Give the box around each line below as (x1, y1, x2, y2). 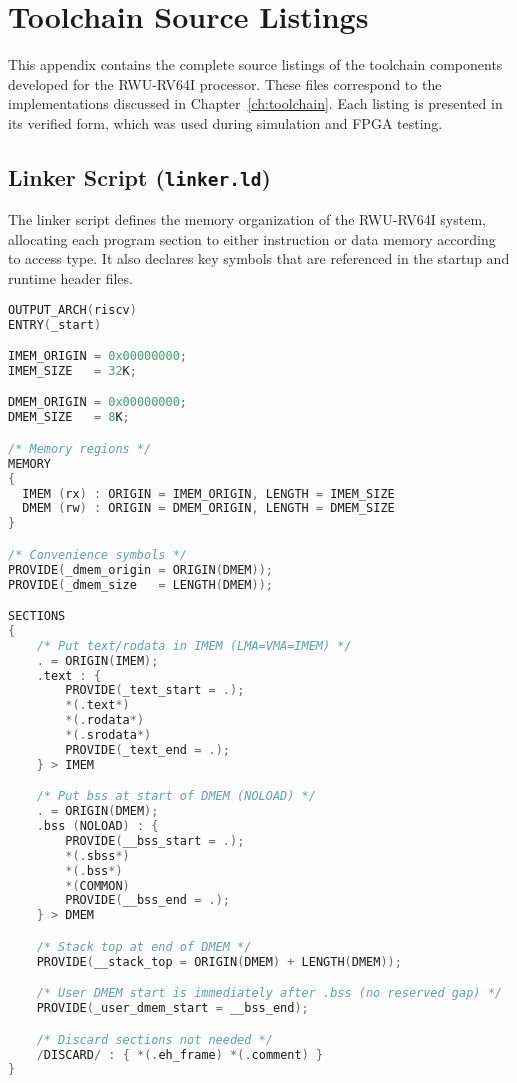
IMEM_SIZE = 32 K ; (8, 363, 137, 378)
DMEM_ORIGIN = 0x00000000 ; (8, 395, 188, 410)
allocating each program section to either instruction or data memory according (8, 228, 496, 249)
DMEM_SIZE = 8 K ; (8, 410, 130, 425)
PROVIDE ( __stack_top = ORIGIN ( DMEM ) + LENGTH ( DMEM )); (36, 954, 402, 969)
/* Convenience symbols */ (8, 547, 187, 562)
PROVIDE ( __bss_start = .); (65, 833, 245, 848)
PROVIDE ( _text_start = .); (65, 683, 245, 698)
